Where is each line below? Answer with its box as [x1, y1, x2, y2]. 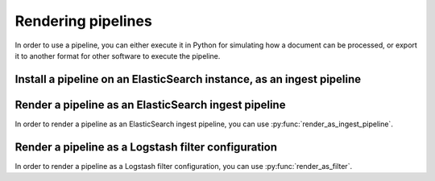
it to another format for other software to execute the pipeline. [14, 51, 221, 60]
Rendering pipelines [14, 12, 152, 30]
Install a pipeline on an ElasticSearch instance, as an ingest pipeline [14, 72, 362, 86]
